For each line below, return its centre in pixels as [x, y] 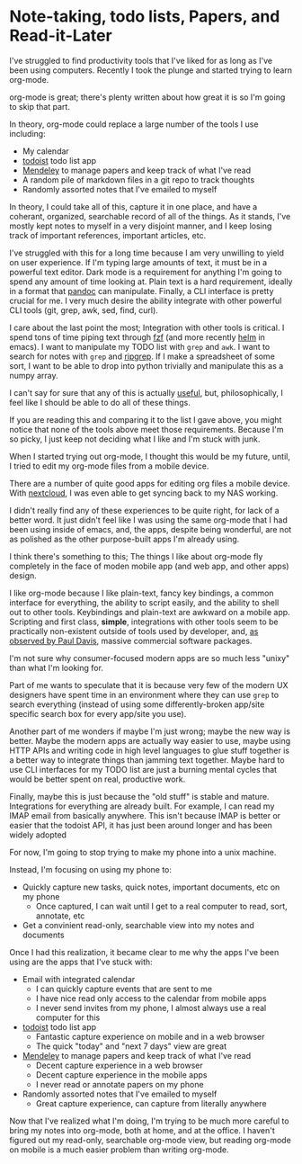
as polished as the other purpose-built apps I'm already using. [124, 539]
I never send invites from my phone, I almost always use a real [151, 1007]
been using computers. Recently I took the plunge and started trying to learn [151, 70]
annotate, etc [60, 916]
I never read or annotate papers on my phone [120, 1084]
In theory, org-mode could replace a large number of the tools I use [134, 124]
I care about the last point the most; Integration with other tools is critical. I [147, 327]
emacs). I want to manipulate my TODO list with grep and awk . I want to [140, 346]
